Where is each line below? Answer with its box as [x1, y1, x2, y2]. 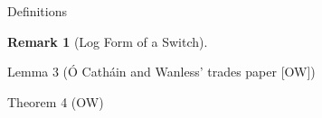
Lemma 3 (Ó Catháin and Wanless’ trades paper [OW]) [7, 62, 316, 81]
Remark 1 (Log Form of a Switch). [7, 32, 208, 50]
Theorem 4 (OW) [7, 92, 104, 111]
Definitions [7, 2, 68, 20]
